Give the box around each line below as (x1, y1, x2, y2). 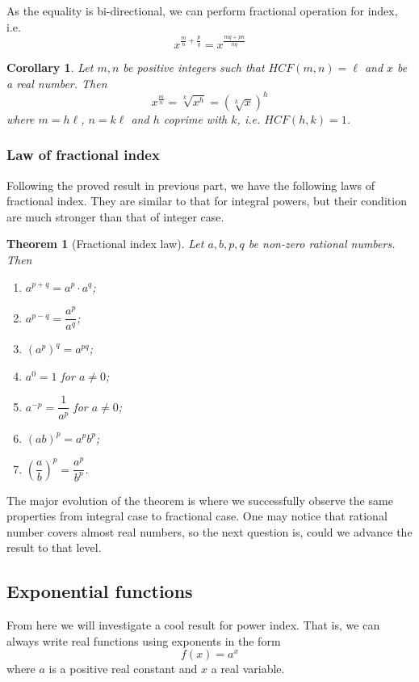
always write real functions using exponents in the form (6, 632, 281, 649)
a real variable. (211, 660, 285, 677)
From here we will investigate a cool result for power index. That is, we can (6, 617, 380, 634)
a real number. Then (6, 74, 107, 91)
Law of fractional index (6, 145, 160, 165)
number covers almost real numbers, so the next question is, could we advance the (6, 523, 413, 540)
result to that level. (6, 539, 102, 556)
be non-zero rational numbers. (248, 235, 396, 252)
